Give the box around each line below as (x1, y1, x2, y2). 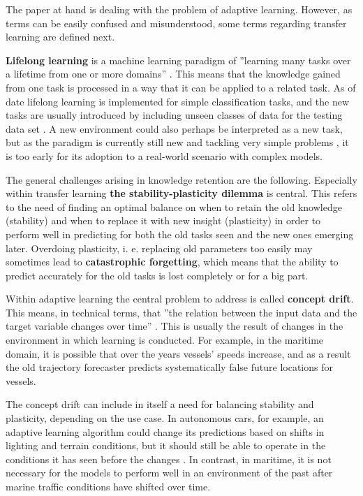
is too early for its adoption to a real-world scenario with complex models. (6, 148, 323, 163)
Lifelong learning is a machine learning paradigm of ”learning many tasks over (6, 52, 351, 67)
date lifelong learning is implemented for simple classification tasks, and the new (6, 94, 350, 108)
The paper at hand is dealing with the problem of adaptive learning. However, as (6, 2, 353, 16)
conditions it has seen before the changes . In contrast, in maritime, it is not (6, 451, 332, 466)
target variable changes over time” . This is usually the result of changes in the (6, 319, 343, 333)
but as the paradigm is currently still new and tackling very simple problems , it (6, 135, 349, 149)
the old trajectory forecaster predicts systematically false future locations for (6, 360, 333, 374)
